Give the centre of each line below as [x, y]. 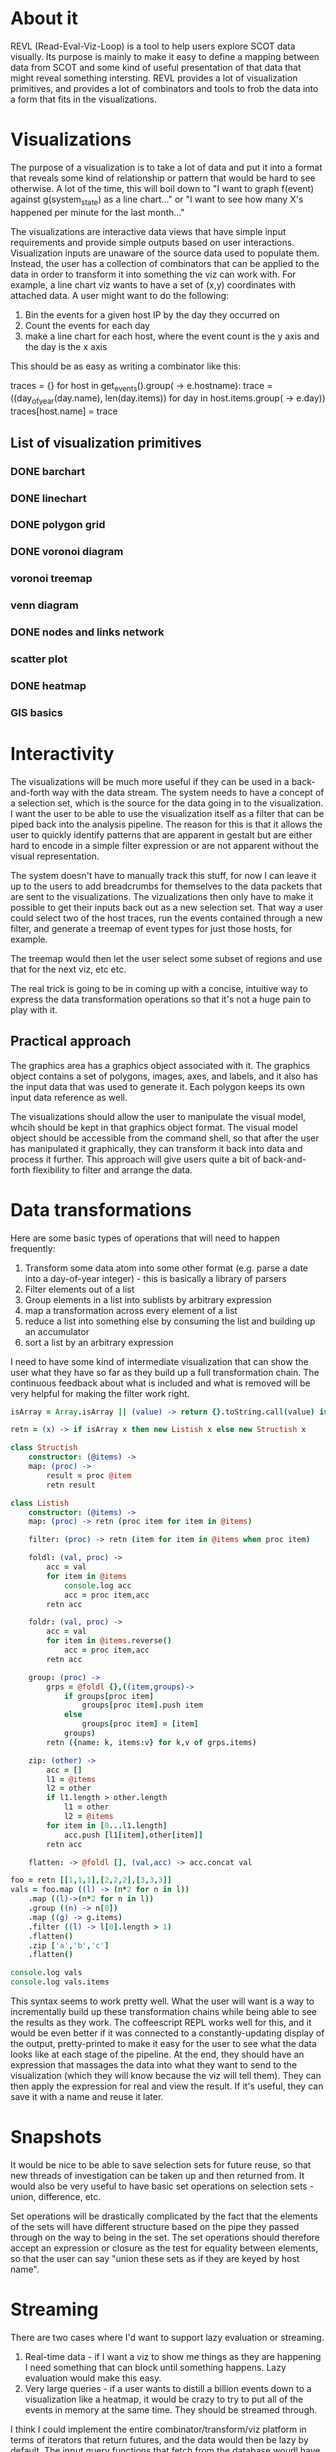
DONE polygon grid [58, 525]
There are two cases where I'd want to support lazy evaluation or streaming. [167, 2337]
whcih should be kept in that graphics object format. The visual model [154, 1127]
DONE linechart [48, 498]
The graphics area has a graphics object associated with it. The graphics [160, 1065]
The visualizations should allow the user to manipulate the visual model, [158, 1116]
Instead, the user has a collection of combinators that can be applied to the [165, 263]
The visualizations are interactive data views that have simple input [148, 231]
